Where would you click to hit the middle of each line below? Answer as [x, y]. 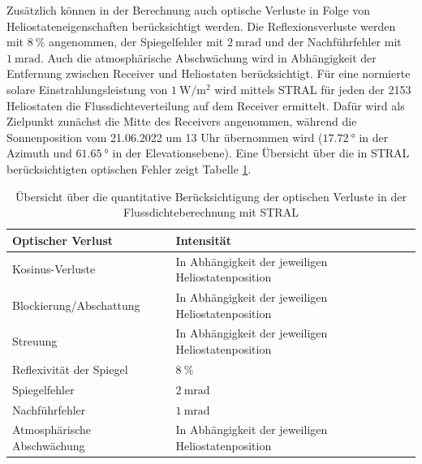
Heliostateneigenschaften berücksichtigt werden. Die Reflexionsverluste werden [201, 26]
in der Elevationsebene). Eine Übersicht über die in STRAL [261, 153]
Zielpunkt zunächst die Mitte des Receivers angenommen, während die [182, 121]
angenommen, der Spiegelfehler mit [136, 42]
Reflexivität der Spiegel [70, 369]
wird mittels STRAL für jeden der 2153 [313, 89]
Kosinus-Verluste [54, 269]
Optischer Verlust [63, 240]
